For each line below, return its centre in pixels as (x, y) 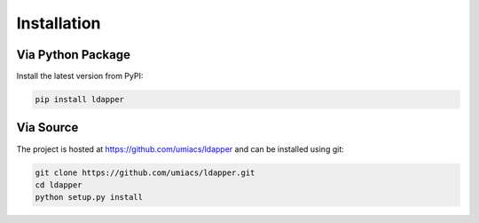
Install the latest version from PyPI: (80, 76)
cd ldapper (59, 185)
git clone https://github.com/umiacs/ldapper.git (145, 172)
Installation (59, 23)
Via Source (47, 127)
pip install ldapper (79, 100)
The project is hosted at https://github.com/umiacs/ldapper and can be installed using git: (181, 149)
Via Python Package (73, 55)
